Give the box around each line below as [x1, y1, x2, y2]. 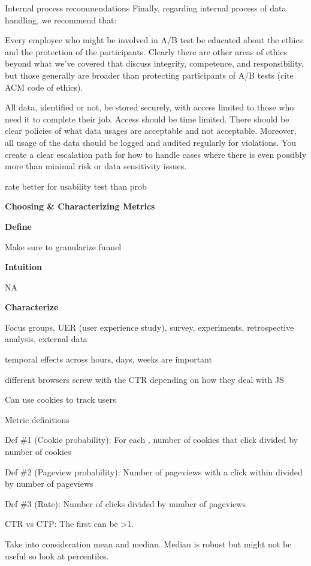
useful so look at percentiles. [5, 549, 109, 562]
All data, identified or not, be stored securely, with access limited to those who [5, 101, 294, 113]
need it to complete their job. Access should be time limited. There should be [5, 112, 289, 125]
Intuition [5, 260, 42, 273]
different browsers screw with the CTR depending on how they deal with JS [5, 373, 284, 385]
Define [5, 220, 32, 232]
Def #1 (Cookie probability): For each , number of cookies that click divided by [5, 433, 298, 446]
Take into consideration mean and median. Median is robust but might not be [5, 538, 292, 550]
